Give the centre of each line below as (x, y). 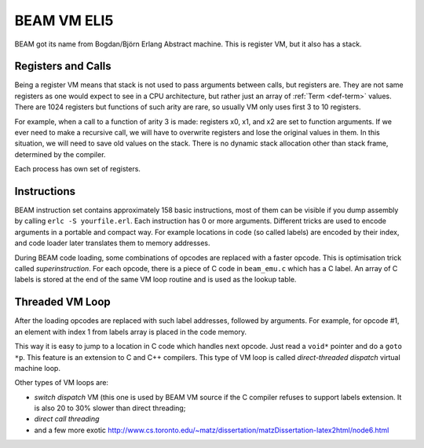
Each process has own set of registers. (78, 169)
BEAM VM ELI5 (64, 20)
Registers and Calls (63, 66)
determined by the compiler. (60, 154)
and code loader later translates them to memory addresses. (113, 243)
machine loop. (37, 368)
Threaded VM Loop (63, 302)
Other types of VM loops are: (62, 383)
